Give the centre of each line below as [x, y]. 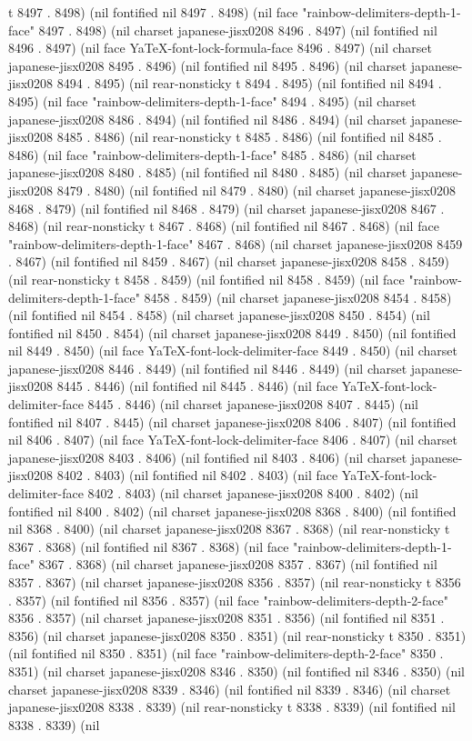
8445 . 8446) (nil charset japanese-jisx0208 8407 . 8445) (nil [253, 404]
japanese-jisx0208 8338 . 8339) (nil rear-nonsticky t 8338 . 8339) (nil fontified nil [232, 707]
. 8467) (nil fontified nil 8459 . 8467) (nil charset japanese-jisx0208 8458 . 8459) [229, 261]
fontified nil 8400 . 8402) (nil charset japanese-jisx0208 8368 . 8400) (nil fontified [232, 511]
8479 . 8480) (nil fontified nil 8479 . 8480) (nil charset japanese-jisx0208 [256, 190]
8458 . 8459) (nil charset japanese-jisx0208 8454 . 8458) [298, 297]
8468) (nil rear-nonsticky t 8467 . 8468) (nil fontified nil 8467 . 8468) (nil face [224, 226]
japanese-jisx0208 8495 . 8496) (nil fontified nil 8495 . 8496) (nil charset [208, 65]
